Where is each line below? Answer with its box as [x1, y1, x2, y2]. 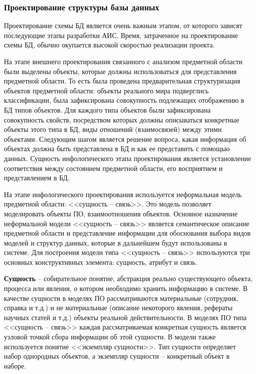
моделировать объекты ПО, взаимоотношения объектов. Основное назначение [4, 208, 238, 218]
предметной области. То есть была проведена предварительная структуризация [4, 76, 240, 86]
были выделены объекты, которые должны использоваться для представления [4, 66, 237, 76]
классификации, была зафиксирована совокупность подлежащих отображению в [4, 95, 244, 105]
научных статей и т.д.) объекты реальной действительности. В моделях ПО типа [4, 312, 247, 322]
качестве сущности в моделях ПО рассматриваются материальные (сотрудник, [4, 292, 239, 303]
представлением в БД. [4, 172, 70, 183]
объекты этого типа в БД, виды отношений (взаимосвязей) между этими [4, 124, 222, 134]
